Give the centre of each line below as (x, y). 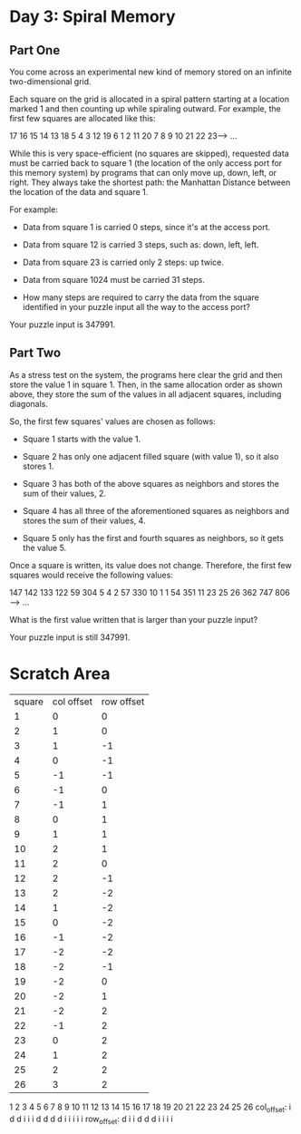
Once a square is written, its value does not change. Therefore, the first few (150, 565)
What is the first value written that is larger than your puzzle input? (134, 619)
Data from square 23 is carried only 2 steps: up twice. (123, 262)
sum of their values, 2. (64, 493)
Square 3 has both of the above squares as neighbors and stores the (150, 483)
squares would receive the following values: (92, 575)
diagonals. (29, 403)
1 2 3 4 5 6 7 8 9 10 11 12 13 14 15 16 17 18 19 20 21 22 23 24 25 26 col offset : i (150, 1108)
